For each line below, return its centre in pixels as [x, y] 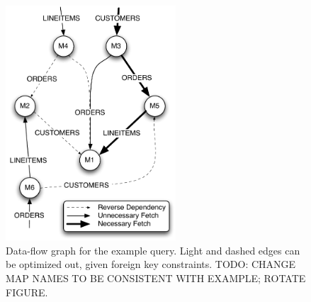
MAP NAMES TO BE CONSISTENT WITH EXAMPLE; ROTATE [156, 278]
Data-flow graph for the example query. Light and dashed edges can [153, 250]
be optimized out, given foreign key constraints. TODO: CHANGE [151, 264]
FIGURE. [27, 292]
